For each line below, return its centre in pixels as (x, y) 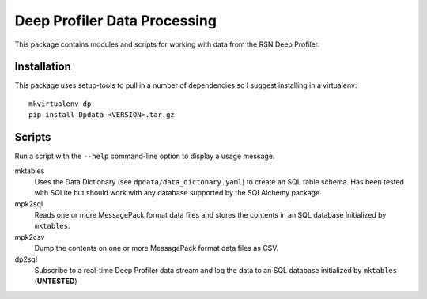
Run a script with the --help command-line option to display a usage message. (145, 156)
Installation (43, 67)
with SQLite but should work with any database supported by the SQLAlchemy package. (178, 193)
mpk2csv (30, 237)
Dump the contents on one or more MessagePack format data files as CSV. (157, 248)
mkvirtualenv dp (60, 104)
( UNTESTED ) (56, 282)
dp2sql (26, 259)
